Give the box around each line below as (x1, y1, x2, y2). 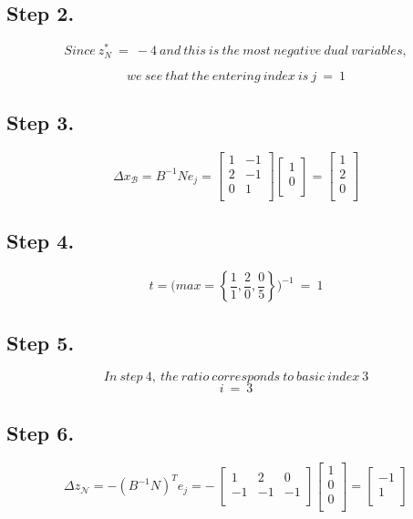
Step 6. (6, 418, 75, 446)
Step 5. (6, 328, 75, 356)
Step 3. (6, 108, 75, 137)
